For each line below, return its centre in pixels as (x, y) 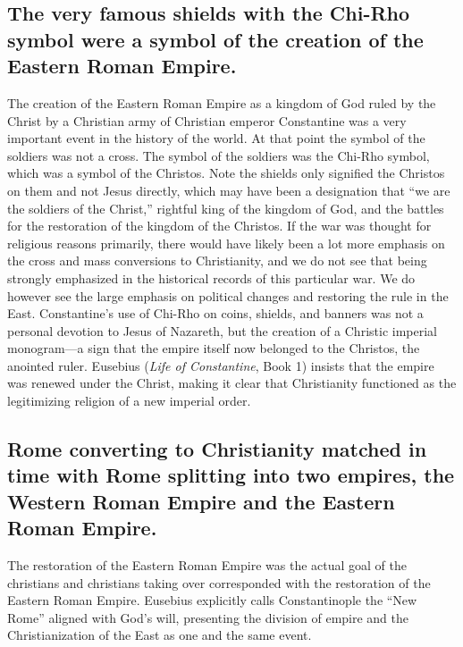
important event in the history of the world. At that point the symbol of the (216, 138)
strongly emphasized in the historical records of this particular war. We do (211, 277)
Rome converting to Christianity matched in (217, 449)
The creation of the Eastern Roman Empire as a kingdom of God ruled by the (222, 102)
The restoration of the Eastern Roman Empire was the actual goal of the (207, 565)
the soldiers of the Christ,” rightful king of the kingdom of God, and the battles (226, 208)
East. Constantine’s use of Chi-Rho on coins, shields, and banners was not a (215, 313)
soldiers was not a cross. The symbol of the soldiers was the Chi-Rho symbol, (219, 155)
